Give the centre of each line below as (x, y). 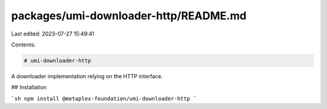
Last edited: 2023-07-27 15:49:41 (53, 34)
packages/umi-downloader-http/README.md (129, 16)
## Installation (29, 87)
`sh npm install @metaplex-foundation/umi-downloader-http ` (104, 98)
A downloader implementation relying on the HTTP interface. (87, 76)
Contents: (23, 45)
